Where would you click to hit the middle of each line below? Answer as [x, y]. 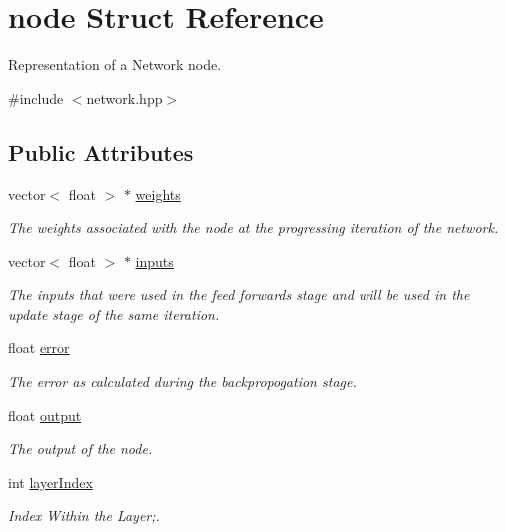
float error [39, 347]
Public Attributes [101, 151]
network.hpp [124, 97]
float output [45, 414]
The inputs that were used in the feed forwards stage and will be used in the [239, 294]
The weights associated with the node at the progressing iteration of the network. [253, 227]
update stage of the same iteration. [114, 313]
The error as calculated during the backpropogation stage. [182, 381]
